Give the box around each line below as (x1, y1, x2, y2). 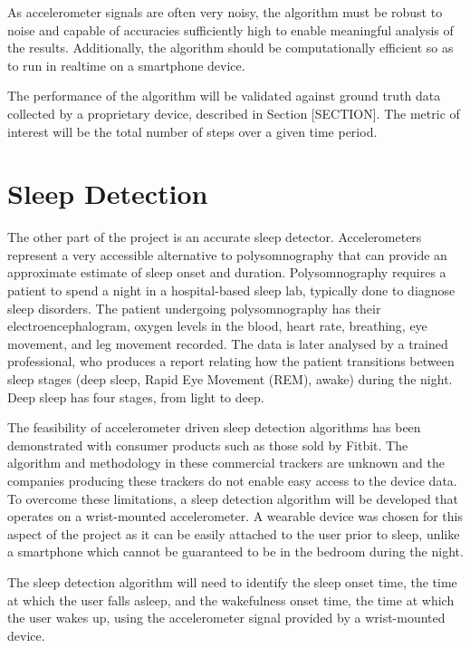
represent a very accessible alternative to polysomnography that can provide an (7, 245, 447, 264)
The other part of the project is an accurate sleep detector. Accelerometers (7, 227, 422, 247)
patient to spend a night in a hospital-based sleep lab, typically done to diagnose (7, 281, 456, 300)
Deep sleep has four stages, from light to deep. (7, 387, 264, 406)
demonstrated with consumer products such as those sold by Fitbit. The (7, 435, 408, 454)
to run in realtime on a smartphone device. (7, 55, 245, 74)
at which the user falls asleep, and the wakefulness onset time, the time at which (7, 590, 455, 609)
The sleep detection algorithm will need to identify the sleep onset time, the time (7, 572, 457, 591)
